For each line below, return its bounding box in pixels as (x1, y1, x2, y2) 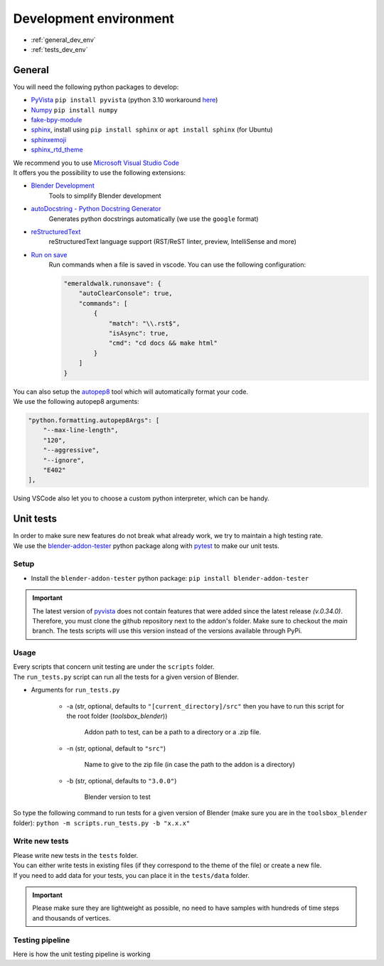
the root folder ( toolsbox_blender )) (66, 712, 168, 720)
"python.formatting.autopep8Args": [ (28, 416, 160, 424)
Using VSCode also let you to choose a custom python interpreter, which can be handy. (13, 494, 270, 503)
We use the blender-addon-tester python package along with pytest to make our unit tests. (13, 541, 280, 550)
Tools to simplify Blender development (48, 191, 161, 200)
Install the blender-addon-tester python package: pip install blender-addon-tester (31, 574, 309, 582)
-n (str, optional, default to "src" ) (66, 744, 166, 753)
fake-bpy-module (31, 116, 82, 124)
